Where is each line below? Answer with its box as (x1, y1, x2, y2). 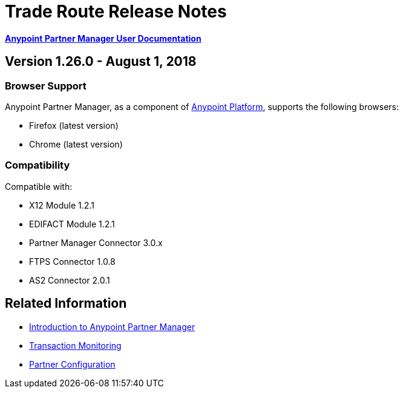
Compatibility (5, 159, 70, 172)
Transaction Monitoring (29, 340, 122, 351)
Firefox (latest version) (29, 120, 119, 131)
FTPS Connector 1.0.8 (29, 256, 116, 267)
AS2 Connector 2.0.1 (29, 274, 110, 285)
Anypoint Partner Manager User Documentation (5, 33, 201, 44)
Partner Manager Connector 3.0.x (29, 237, 163, 248)
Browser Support (5, 79, 87, 92)
